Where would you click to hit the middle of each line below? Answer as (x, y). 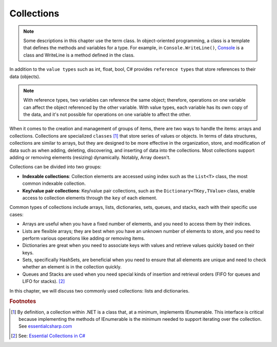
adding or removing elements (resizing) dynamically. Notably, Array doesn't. (90, 158)
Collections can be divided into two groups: (55, 167)
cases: (16, 214)
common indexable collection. (54, 184)
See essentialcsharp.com (45, 326)
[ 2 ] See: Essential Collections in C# (48, 336)
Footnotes (23, 301)
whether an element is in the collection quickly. (72, 267)
